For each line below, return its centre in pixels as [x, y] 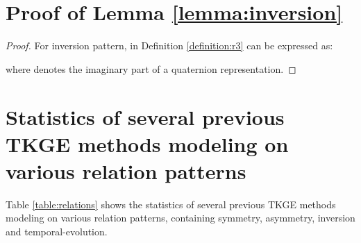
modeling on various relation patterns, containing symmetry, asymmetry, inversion [180, 218]
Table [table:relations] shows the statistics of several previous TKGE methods [171, 204]
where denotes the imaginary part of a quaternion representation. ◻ [151, 68]
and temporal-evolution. [57, 231]
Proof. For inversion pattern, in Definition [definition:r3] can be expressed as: [169, 45]
